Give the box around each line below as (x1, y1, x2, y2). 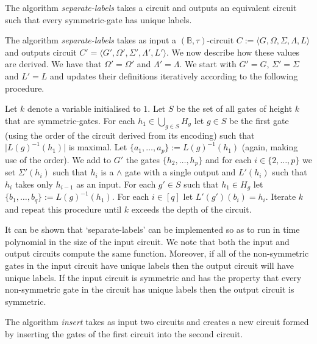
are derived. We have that (5, 57, 102, 70)
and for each (205, 153, 252, 166)
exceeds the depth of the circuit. (131, 202, 252, 215)
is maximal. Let (68, 141, 127, 153)
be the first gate (229, 114, 289, 126)
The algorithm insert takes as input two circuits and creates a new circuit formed (5, 315, 309, 328)
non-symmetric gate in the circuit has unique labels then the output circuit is (5, 283, 294, 296)
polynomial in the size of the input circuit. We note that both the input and (5, 235, 290, 247)
